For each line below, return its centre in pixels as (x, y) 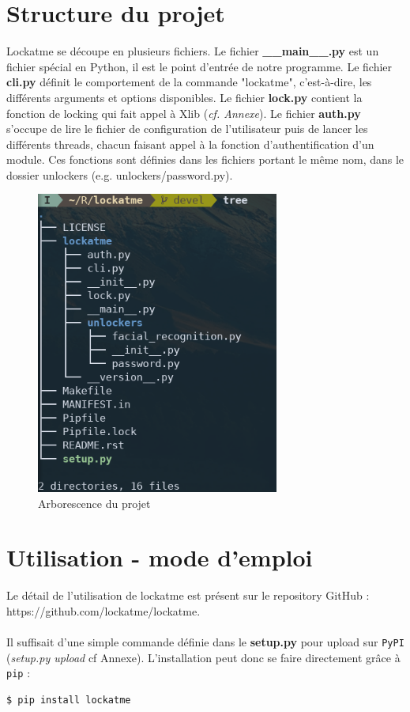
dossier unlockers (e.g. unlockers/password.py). (120, 174)
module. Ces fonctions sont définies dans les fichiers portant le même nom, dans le (205, 159)
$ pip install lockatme (69, 701)
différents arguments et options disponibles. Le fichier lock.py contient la (184, 97)
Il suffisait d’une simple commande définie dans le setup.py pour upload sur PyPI (205, 642)
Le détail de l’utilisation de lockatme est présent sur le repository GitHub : (188, 595)
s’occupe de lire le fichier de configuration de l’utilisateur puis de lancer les (187, 129)
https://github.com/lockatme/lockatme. (103, 610)
